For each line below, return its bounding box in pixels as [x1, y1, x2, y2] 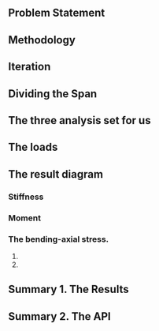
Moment [8, 213, 42, 224]
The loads [8, 141, 58, 154]
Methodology [8, 33, 76, 47]
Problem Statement [8, 6, 105, 20]
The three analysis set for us [8, 114, 151, 127]
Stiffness [8, 191, 44, 202]
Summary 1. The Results [8, 283, 129, 296]
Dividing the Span [8, 87, 98, 100]
